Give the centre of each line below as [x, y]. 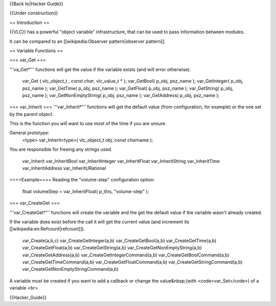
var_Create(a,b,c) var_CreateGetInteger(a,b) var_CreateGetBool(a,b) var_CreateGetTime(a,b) [119, 241]
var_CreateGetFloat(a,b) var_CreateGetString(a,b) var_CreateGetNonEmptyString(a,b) [112, 248]
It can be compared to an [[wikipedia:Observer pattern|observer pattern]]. [88, 41]
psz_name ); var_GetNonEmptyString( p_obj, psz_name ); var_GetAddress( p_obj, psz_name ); [121, 95]
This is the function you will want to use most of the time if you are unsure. [88, 124]
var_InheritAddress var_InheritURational [64, 168]
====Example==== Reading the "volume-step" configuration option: [82, 180]
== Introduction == [29, 22]
